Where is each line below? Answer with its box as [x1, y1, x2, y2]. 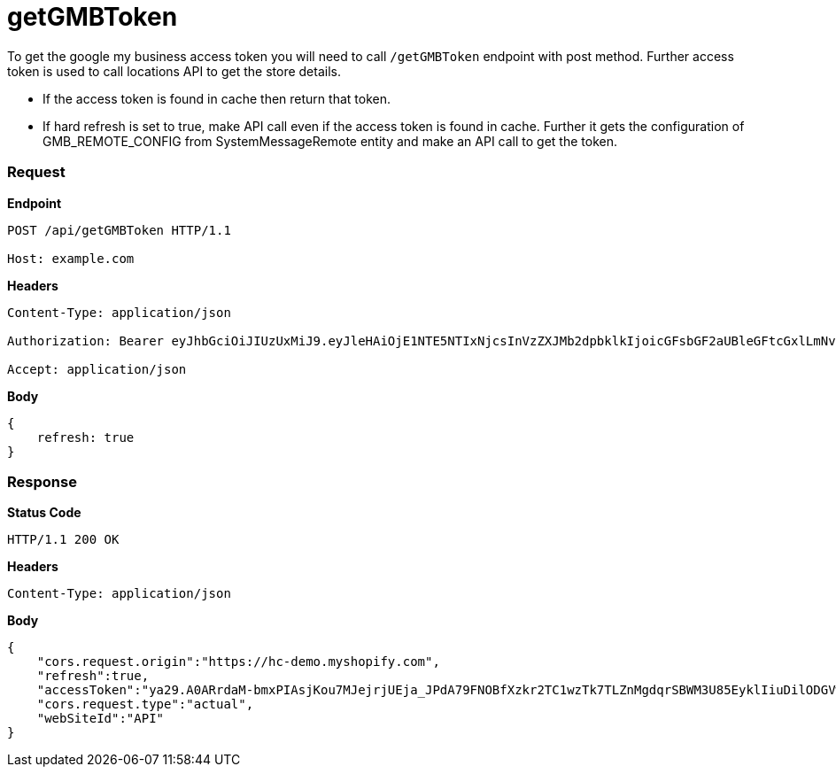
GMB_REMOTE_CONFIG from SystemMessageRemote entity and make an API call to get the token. [43, 133, 617, 149]
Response [7, 472, 77, 491]
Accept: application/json [7, 361, 187, 376]
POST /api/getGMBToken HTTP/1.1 [7, 222, 231, 237]
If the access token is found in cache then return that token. [43, 90, 391, 106]
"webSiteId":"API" [36, 711, 165, 726]
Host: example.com [7, 251, 135, 266]
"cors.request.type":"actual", [36, 697, 254, 712]
